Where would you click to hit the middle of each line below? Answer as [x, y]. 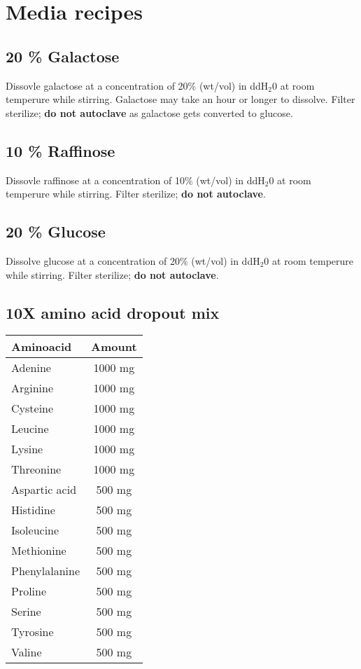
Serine [26, 612]
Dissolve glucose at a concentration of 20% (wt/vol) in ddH [133, 260]
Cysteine [33, 408]
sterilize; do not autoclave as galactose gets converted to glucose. [149, 112]
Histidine [33, 510]
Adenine [31, 368]
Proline [29, 591]
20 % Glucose [56, 232]
